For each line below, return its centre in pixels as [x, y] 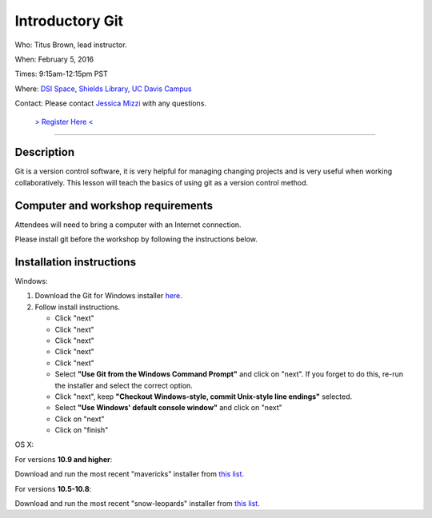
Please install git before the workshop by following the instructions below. [136, 239]
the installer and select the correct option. [124, 385]
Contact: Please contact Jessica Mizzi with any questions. [111, 103]
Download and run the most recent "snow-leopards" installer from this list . [137, 504]
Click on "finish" [82, 430]
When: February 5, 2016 [54, 59]
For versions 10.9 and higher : [64, 459]
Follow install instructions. [77, 307]
